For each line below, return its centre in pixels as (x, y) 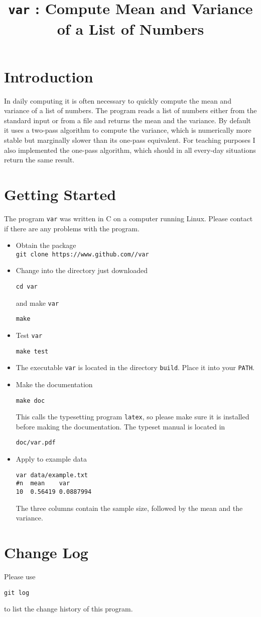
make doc (30, 401)
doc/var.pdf (36, 443)
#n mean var (43, 483)
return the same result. (39, 160)
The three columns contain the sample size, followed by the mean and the (129, 508)
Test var (29, 335)
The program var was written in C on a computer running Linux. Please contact (128, 218)
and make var (37, 302)
